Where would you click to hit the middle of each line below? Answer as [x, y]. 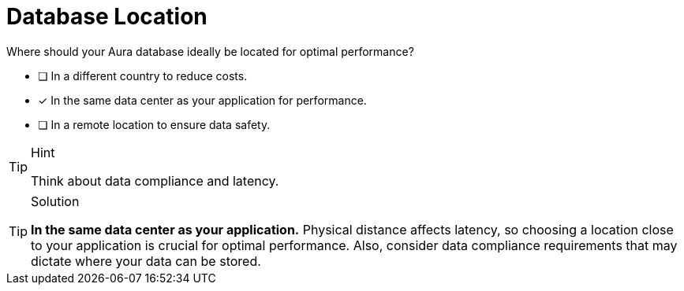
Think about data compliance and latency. [155, 180]
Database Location [107, 17]
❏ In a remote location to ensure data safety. [154, 124]
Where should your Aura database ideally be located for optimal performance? [210, 51]
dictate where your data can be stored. [146, 261]
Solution [55, 201]
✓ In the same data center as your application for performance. [202, 100]
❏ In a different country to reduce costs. [143, 76]
